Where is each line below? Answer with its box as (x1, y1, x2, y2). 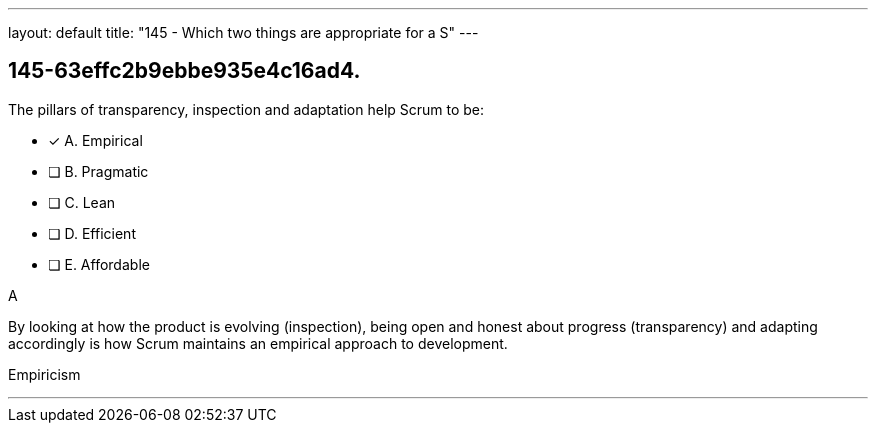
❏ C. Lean (48, 193, 116, 211)
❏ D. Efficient (48, 224, 136, 242)
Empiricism (8, 365, 81, 383)
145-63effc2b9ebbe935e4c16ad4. (8, 58, 361, 84)
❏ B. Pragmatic (48, 162, 149, 180)
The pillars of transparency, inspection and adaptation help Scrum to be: (8, 100, 485, 118)
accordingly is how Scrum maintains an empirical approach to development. (8, 334, 508, 352)
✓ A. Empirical (48, 131, 143, 149)
